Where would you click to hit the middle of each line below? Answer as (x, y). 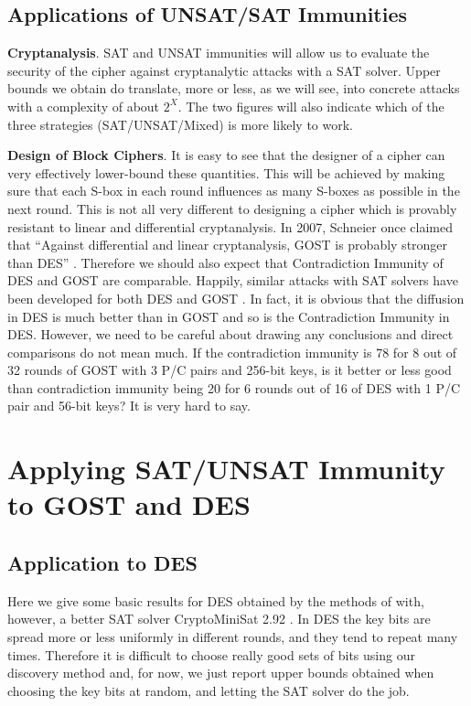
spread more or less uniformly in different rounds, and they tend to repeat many (233, 637)
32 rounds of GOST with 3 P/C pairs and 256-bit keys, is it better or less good (230, 370)
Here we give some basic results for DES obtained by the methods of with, (216, 600)
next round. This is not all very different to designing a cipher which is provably (232, 208)
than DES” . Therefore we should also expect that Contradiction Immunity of (225, 262)
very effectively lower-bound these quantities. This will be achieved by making (226, 172)
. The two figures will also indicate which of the (311, 106)
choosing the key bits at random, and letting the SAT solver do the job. (209, 690)
